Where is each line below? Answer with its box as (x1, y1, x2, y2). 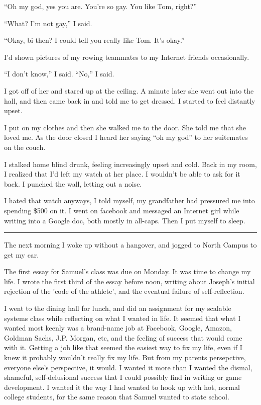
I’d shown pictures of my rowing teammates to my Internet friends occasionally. (4, 51, 249, 62)
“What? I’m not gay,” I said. (4, 18, 92, 28)
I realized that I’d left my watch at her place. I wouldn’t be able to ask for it (4, 169, 240, 179)
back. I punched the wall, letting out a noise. (4, 178, 142, 189)
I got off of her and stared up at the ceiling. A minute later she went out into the (4, 85, 254, 96)
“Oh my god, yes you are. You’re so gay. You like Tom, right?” (4, 1, 197, 11)
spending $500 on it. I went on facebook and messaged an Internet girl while (4, 205, 239, 215)
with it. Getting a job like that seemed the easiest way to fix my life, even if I (4, 342, 242, 353)
